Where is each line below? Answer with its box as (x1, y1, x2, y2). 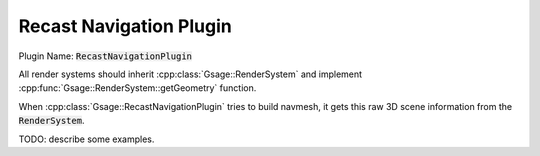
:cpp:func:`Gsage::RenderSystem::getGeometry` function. (18, 82, 257, 94)
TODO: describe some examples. (18, 133, 155, 145)
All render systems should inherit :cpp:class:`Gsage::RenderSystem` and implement (18, 68, 363, 80)
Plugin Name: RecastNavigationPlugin (18, 50, 193, 62)
